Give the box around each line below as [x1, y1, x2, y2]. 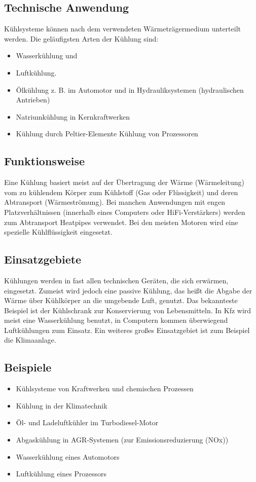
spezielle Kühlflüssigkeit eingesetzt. [4, 227, 113, 237]
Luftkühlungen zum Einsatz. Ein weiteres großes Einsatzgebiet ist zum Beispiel [4, 324, 250, 335]
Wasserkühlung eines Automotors [16, 451, 120, 462]
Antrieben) [16, 94, 50, 105]
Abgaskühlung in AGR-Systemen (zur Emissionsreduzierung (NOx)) [16, 434, 229, 445]
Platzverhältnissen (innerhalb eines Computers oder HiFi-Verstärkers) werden [4, 206, 245, 217]
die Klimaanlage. [4, 335, 56, 345]
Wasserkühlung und [16, 50, 78, 61]
